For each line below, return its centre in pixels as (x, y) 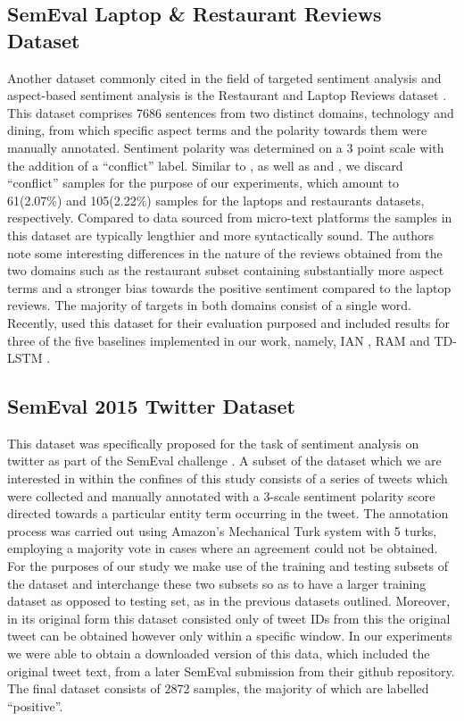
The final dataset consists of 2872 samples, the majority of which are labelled (218, 688)
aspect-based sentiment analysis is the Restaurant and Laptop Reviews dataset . (227, 95)
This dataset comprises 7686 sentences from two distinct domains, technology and (231, 112)
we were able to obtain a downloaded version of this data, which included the (219, 654)
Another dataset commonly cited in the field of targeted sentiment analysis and (224, 77)
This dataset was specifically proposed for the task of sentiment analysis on (213, 443)
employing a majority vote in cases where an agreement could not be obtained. (223, 548)
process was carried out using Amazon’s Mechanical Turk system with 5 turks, (222, 530)
